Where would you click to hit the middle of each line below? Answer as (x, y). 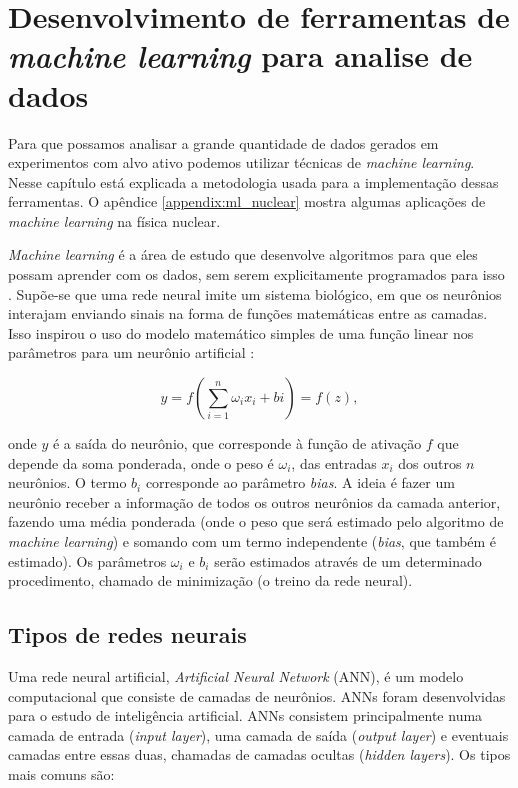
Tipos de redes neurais (127, 634)
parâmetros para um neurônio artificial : (131, 352)
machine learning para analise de (240, 56)
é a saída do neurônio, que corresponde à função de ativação (237, 443)
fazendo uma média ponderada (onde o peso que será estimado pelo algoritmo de (256, 521)
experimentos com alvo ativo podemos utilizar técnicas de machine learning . (241, 162)
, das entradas (334, 462)
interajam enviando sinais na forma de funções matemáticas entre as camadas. (248, 313)
